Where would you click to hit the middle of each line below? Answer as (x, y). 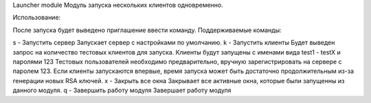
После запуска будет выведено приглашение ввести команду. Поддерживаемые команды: (147, 30)
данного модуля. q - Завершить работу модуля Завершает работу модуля (122, 90)
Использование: (37, 18)
